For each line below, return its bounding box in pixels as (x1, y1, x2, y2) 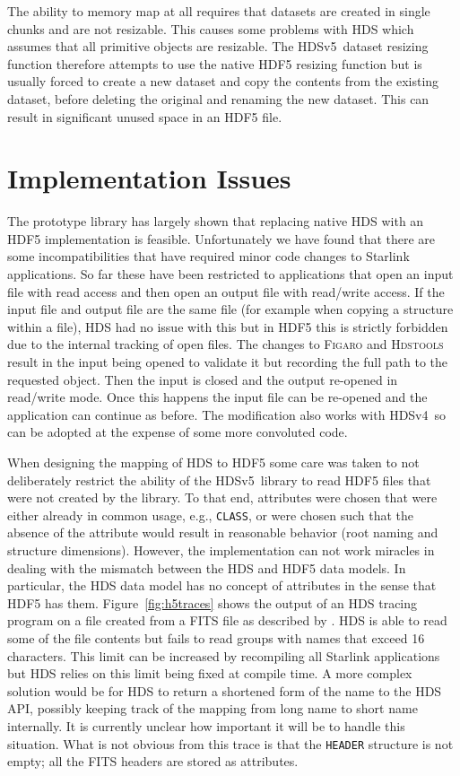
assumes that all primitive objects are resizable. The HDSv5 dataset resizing (7, 37, 429, 56)
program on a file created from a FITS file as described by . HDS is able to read (7, 611, 447, 630)
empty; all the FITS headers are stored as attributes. (7, 752, 299, 771)
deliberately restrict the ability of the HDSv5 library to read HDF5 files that (7, 470, 431, 489)
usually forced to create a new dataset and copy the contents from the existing (7, 72, 439, 91)
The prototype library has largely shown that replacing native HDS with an (7, 212, 424, 231)
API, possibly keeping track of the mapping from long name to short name (7, 699, 418, 718)
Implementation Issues (7, 160, 291, 196)
